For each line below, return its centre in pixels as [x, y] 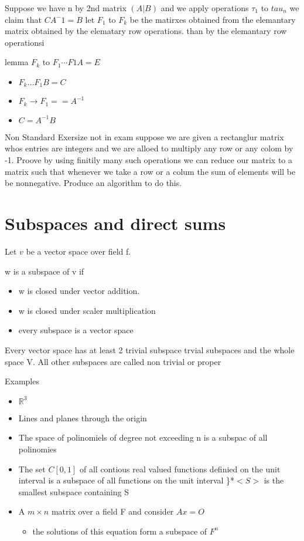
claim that [23, 19]
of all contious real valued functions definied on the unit [180, 469]
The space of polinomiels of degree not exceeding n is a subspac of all [143, 437]
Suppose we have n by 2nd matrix [66, 8]
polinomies [37, 449]
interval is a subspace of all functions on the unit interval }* [127, 480]
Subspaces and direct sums [115, 223]
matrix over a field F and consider [112, 511]
